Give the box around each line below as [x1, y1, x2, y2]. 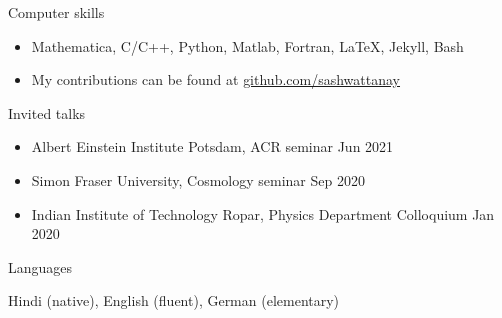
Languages [8, 256, 73, 277]
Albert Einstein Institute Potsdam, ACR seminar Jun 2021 [31, 136, 394, 157]
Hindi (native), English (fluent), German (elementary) [8, 290, 340, 311]
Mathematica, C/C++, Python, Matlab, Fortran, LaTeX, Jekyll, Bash [31, 35, 464, 56]
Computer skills [8, 2, 105, 22]
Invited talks [8, 102, 86, 123]
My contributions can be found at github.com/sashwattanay [31, 69, 401, 90]
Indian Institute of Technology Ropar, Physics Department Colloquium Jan [31, 203, 495, 224]
